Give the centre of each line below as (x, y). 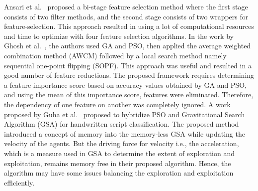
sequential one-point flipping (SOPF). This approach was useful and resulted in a (128, 65)
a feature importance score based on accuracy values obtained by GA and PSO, (125, 85)
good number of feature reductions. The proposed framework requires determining (129, 75)
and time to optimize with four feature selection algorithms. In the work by (119, 36)
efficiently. (19, 182)
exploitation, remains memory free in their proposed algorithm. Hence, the (118, 163)
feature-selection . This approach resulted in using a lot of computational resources (129, 26)
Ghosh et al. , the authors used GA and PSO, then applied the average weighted (128, 46)
